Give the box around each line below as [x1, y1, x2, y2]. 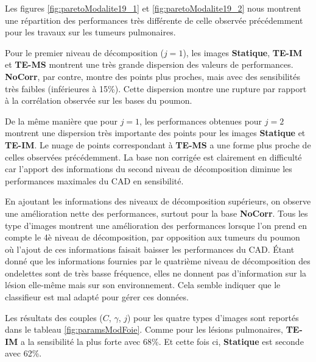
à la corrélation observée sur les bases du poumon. [5, 94, 192, 107]
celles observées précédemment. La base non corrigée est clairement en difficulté [5, 150, 302, 163]
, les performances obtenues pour [139, 114, 262, 127]
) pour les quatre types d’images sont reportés [127, 311, 299, 324]
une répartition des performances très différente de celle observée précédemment [5, 13, 303, 26]
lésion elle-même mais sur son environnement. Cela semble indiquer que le [5, 278, 281, 291]
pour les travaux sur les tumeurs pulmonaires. [5, 26, 176, 38]
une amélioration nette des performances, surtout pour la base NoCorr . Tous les [5, 206, 308, 219]
